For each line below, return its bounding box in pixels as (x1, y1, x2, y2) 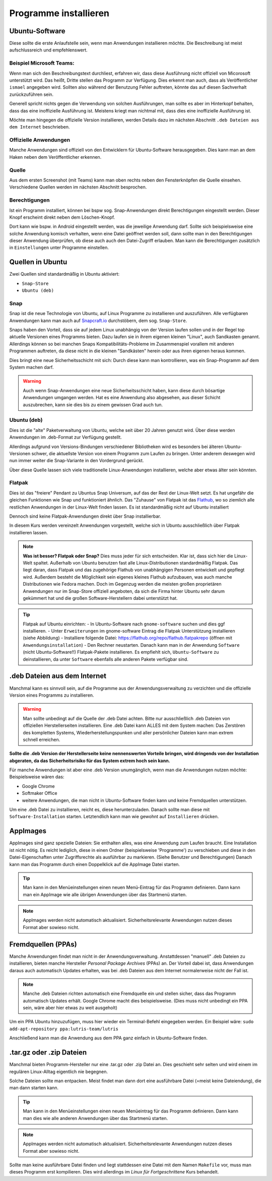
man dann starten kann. (9, 1085, 59, 1091)
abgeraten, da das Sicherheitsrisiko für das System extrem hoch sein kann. (9, 758, 171, 764)
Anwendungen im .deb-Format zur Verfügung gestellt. (9, 434, 122, 441)
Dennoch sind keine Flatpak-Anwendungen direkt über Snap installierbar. (9, 513, 161, 519)
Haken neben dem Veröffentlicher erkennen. (9, 154, 102, 160)
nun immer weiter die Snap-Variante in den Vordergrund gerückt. (9, 458, 144, 464)
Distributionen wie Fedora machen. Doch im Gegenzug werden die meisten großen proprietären (23, 581, 222, 587)
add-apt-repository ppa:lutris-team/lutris (9, 1026, 118, 1032)
